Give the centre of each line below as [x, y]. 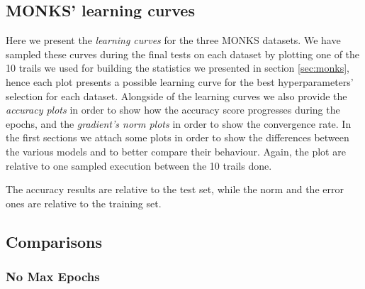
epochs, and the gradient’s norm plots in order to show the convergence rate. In [179, 123]
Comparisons [54, 241]
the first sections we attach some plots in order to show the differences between [178, 137]
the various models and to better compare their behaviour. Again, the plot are [176, 151]
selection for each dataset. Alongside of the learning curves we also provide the [176, 96]
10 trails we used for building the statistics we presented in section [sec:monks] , [178, 68]
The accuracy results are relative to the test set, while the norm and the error [175, 189]
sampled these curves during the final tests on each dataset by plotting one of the [183, 54]
